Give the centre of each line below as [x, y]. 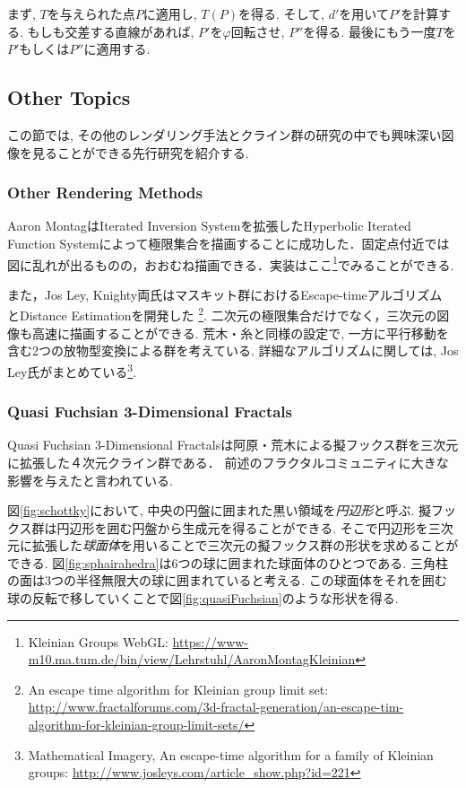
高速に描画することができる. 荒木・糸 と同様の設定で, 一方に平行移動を [240, 333]
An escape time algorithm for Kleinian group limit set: [178, 689]
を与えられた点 [91, 13]
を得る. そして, [281, 13]
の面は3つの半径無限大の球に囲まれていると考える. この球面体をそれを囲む [227, 580]
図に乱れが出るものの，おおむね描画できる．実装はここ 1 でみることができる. [231, 263]
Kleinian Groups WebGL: [98, 641]
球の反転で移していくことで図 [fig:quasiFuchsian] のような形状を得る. [203, 598]
